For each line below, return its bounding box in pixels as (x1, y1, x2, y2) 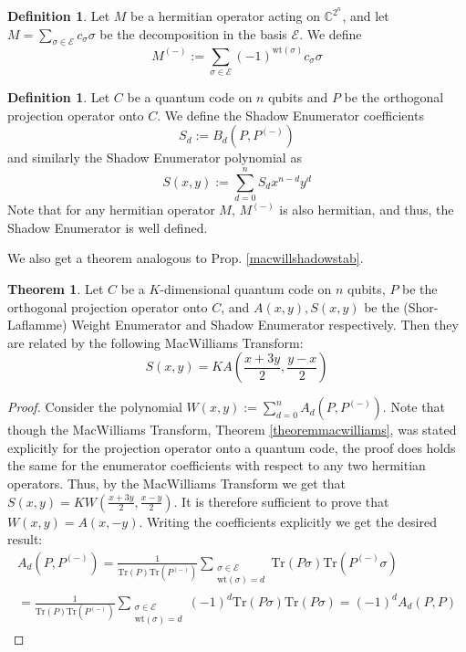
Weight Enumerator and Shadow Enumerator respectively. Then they (71, 315, 459, 334)
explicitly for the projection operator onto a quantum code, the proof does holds (7, 437, 456, 457)
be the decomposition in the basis (99, 24, 287, 43)
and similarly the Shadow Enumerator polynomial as (7, 148, 302, 167)
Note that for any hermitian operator (7, 200, 215, 219)
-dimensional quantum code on (160, 279, 332, 298)
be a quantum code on (127, 88, 253, 107)
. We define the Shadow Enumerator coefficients (157, 105, 424, 124)
